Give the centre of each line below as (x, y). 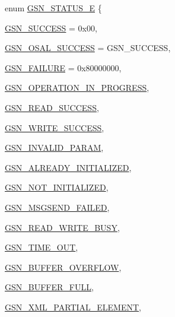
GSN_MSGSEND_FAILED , (57, 207)
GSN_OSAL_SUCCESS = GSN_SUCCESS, (88, 48)
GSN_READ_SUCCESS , (52, 107)
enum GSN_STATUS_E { (53, 8)
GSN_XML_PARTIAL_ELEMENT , (73, 307)
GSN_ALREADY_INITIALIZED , (68, 167)
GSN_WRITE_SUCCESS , (55, 127)
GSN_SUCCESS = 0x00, (51, 28)
